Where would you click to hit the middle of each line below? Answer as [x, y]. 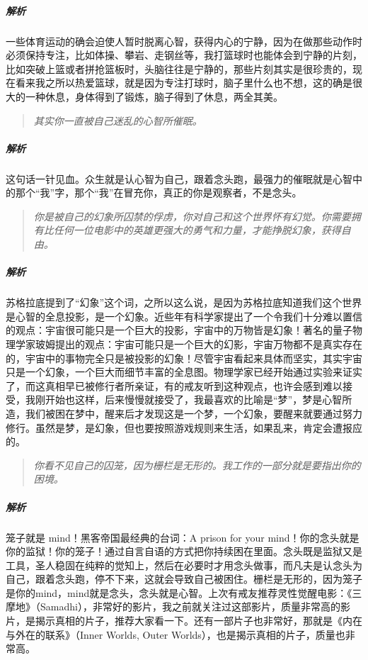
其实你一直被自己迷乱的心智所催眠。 [118, 120]
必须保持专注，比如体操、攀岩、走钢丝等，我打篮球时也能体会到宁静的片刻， [184, 55]
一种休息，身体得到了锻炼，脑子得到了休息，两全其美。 [154, 96]
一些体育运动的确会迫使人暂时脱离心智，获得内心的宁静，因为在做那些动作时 [184, 41]
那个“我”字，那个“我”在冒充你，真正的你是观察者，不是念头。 [159, 192]
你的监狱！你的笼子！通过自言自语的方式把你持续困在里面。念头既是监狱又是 [184, 551]
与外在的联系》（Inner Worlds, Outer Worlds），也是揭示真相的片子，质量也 [176, 634]
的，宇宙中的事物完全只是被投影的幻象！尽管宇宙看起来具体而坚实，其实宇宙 [184, 358]
